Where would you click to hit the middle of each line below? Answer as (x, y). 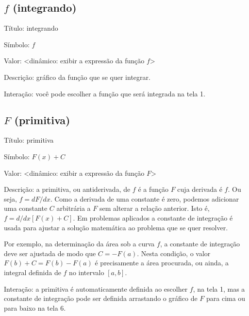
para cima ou (226, 298)
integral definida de (33, 272)
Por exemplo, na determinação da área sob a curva (79, 244)
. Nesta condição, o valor (174, 253)
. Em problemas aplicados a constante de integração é (153, 217)
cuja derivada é (200, 189)
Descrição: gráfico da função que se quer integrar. (77, 77)
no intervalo (87, 272)
